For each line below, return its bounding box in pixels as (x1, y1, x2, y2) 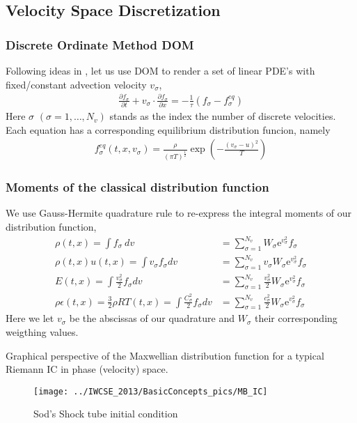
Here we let (6, 311, 54, 325)
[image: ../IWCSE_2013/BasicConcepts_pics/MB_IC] (33, 386, 268, 397)
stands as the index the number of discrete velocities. (109, 109, 336, 123)
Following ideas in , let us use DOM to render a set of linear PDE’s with (6, 63, 315, 77)
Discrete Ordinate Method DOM (6, 36, 194, 53)
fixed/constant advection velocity (6, 77, 147, 91)
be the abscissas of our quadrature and (69, 311, 235, 325)
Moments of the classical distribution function (6, 178, 269, 196)
